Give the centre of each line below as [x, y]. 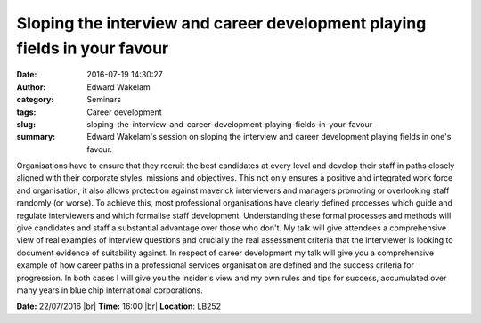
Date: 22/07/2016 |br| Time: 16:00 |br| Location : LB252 [119, 306]
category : [35, 100]
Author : [31, 87]
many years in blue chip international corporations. [110, 290]
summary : [36, 137]
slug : [26, 124]
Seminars [104, 100]
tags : [26, 112]
